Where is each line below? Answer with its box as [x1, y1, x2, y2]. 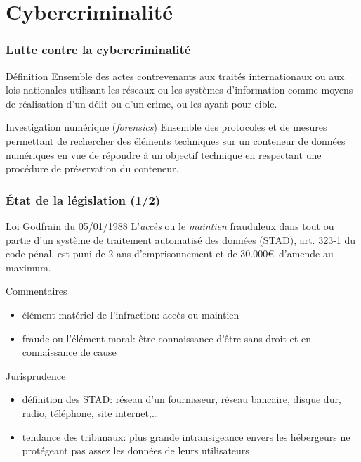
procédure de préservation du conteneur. [6, 161, 179, 176]
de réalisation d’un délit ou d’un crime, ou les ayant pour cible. [6, 96, 277, 110]
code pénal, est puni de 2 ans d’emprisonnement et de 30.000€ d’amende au [6, 246, 334, 261]
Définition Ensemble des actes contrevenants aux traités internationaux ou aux [6, 68, 345, 83]
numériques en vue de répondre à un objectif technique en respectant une [6, 147, 322, 162]
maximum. [6, 259, 51, 274]
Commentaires [6, 283, 67, 298]
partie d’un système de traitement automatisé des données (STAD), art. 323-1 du [6, 232, 356, 247]
